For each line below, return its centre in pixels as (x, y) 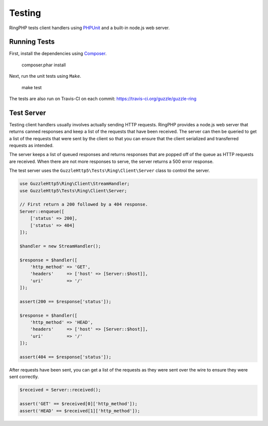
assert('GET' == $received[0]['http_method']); (78, 404)
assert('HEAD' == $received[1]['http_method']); (80, 411)
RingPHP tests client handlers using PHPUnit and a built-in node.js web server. (89, 28)
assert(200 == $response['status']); (66, 301)
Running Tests (32, 42)
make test (32, 87)
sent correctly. (24, 377)
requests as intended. (32, 146)
